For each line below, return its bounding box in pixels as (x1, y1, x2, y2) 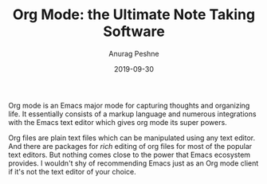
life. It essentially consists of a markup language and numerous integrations (8, 109, 257, 119)
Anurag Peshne (108, 49, 159, 58)
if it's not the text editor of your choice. (8, 166, 137, 176)
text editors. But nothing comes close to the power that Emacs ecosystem (8, 150, 251, 159)
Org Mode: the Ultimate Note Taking (12, 6, 256, 24)
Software (103, 22, 165, 41)
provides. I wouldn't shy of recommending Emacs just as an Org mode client (8, 158, 259, 168)
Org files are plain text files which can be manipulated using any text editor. (8, 133, 256, 143)
